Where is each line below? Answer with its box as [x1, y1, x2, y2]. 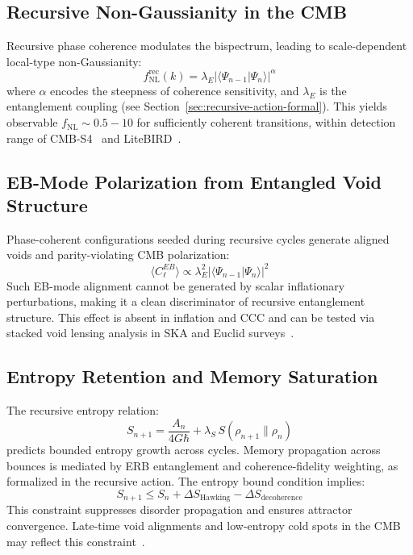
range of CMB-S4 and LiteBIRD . [6, 129, 181, 146]
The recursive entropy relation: [6, 402, 159, 419]
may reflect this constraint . [6, 532, 145, 549]
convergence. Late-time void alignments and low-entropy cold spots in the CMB [6, 517, 401, 534]
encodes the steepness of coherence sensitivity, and [50, 81, 299, 98]
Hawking [199, 494, 231, 503]
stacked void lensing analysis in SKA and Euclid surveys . [6, 324, 294, 341]
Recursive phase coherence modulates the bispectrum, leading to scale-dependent [6, 37, 407, 54]
